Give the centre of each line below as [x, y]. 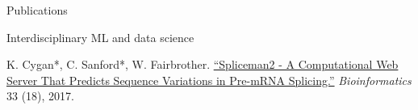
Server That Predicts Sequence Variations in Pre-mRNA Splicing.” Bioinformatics [209, 80]
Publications [37, 10]
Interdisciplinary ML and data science [100, 37]
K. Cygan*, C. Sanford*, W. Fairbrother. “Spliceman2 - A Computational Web [203, 64]
